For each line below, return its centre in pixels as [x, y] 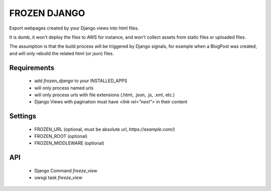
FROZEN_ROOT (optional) [61, 136]
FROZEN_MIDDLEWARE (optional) [70, 143]
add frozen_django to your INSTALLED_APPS [81, 81]
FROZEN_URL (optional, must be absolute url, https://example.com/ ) [105, 129]
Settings [23, 116]
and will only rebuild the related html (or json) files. [62, 53]
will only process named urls [64, 88]
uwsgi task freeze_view [58, 177]
